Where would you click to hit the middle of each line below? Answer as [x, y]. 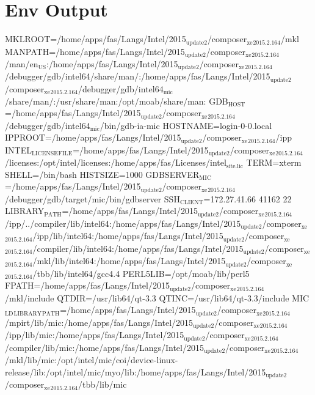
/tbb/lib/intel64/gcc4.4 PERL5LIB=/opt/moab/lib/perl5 [141, 273]
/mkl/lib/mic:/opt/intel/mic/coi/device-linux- [92, 360]
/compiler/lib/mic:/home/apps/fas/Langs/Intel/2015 [104, 347]
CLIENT [191, 203]
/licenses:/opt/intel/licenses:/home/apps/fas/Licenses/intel [116, 162]
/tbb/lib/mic [103, 384]
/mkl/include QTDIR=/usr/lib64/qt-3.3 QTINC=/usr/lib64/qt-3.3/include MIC [157, 297]
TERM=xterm [274, 162]
